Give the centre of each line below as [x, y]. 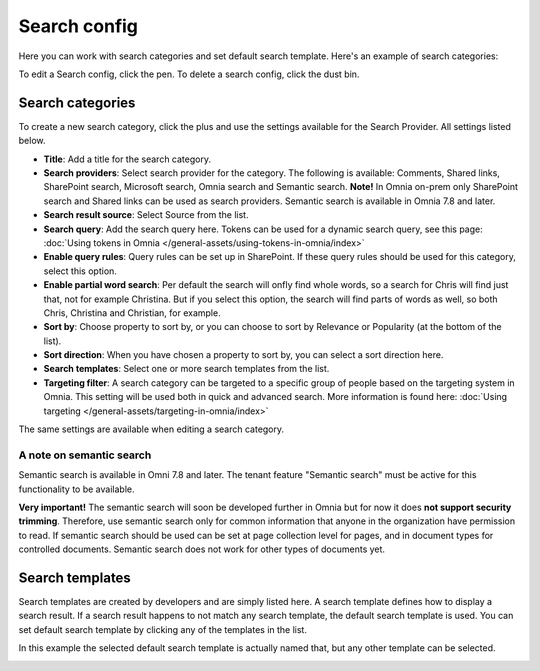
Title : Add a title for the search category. [127, 159]
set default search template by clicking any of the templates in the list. [162, 629]
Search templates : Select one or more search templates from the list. [186, 369]
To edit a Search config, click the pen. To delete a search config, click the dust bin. [189, 74]
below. [32, 141]
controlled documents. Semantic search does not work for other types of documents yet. [201, 549]
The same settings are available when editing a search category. [151, 429]
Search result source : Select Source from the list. [146, 215]
